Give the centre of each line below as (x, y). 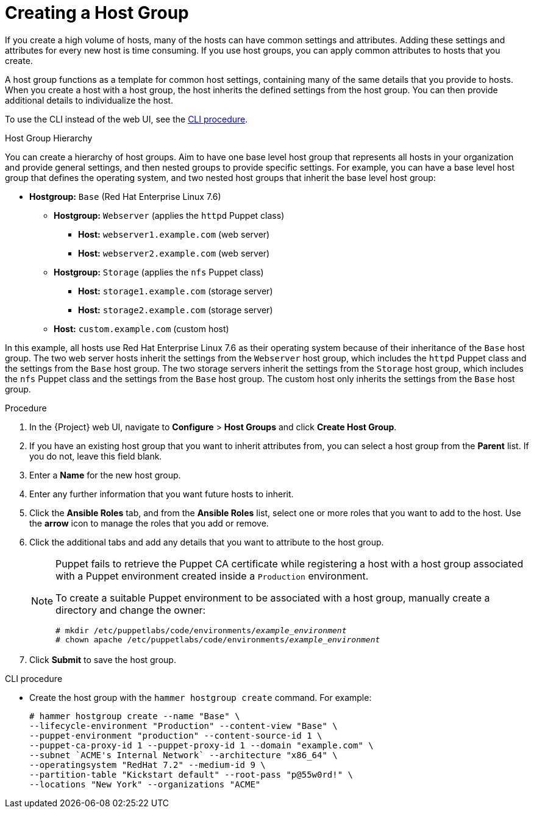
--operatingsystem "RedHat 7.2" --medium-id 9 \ (148, 765)
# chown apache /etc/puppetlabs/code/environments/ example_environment (218, 639)
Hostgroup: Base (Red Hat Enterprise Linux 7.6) (125, 196)
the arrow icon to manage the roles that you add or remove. (149, 523)
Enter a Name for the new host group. (105, 475)
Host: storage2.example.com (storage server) (176, 310)
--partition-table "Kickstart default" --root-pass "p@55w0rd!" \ (191, 774)
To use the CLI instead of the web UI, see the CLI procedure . (126, 119)
